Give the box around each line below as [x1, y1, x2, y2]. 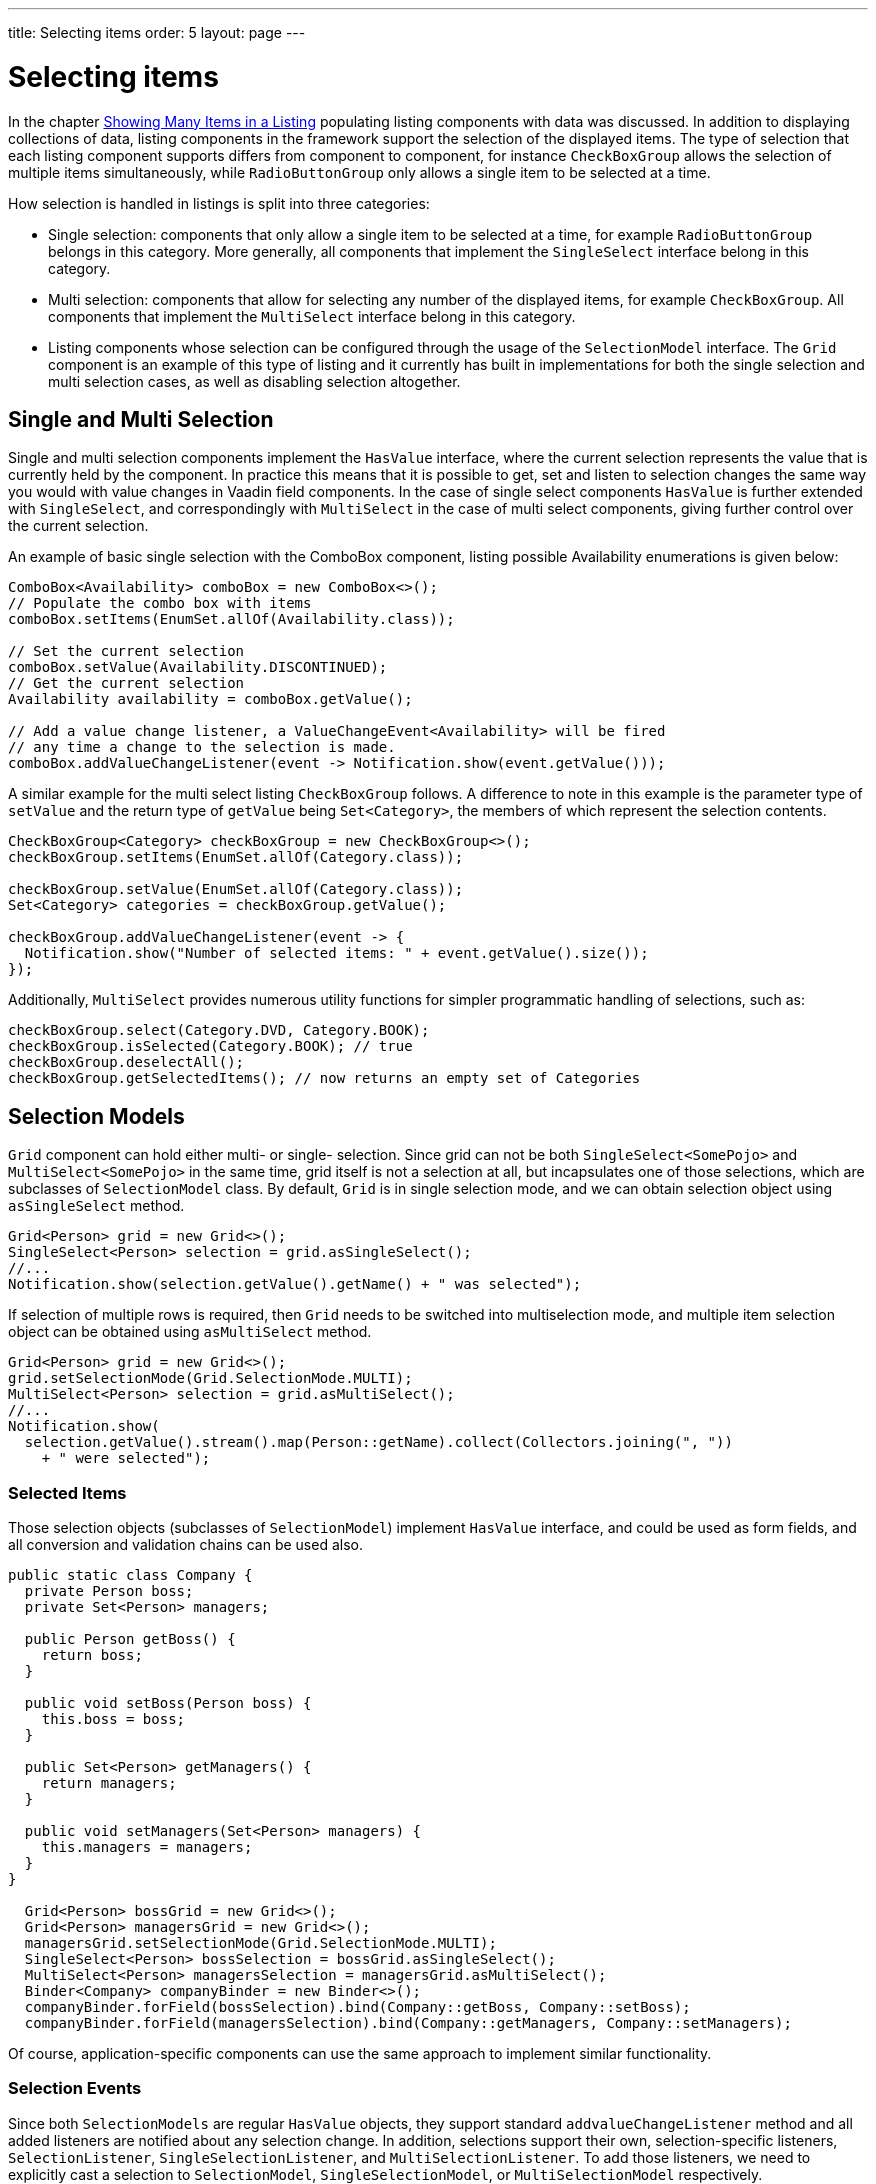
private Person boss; [24, 1582, 194, 1599]
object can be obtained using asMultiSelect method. [8, 1323, 372, 1341]
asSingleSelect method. [8, 1197, 185, 1215]
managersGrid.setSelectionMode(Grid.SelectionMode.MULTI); [24, 1934, 497, 1951]
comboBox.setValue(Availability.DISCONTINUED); [8, 659, 388, 676]
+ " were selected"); [41, 1450, 211, 1467]
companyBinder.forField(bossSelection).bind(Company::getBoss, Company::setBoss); [24, 1998, 691, 2015]
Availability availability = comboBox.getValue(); [8, 691, 413, 708]
